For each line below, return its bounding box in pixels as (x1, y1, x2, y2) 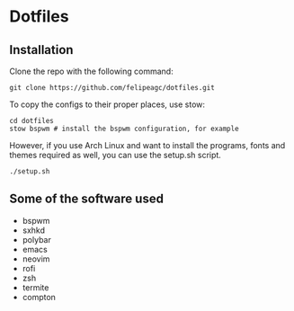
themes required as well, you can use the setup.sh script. (9, 150, 222, 160)
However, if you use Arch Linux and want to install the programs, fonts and (9, 140, 286, 150)
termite (22, 281, 49, 293)
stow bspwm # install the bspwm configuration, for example (9, 124, 240, 133)
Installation (9, 42, 74, 58)
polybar (22, 234, 51, 244)
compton (22, 291, 57, 302)
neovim (22, 253, 50, 264)
